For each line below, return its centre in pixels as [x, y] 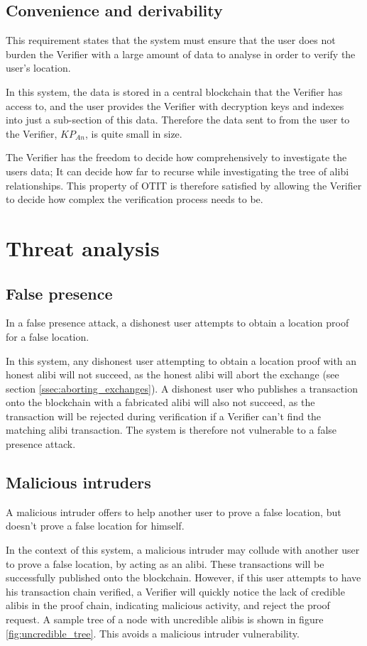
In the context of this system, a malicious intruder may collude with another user [183, 550]
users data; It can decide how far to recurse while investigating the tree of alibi [177, 171]
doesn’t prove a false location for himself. [95, 526]
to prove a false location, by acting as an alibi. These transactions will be [165, 563]
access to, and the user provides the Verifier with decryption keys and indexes [175, 105]
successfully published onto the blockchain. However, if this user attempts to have [183, 577]
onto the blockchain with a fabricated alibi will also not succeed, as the [160, 402]
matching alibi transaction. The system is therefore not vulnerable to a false [171, 430]
